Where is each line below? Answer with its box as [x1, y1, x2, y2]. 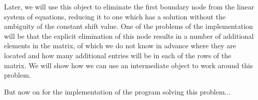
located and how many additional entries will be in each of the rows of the [4, 50, 232, 60]
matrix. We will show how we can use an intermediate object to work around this [4, 60, 253, 70]
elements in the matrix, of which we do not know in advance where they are [4, 40, 236, 51]
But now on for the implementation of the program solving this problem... [4, 86, 231, 97]
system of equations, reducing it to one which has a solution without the [4, 11, 226, 21]
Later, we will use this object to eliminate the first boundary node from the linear [4, 1, 255, 11]
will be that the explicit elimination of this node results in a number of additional [4, 30, 254, 41]
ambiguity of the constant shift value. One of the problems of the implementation [4, 21, 253, 31]
